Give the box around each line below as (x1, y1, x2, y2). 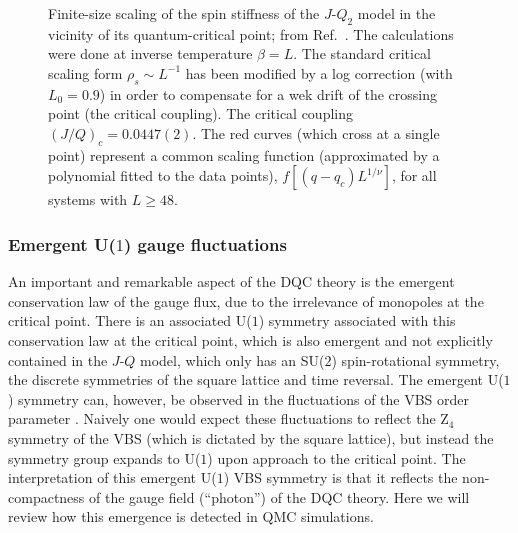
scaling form (48, 62, 123, 83)
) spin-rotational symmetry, (331, 349, 500, 370)
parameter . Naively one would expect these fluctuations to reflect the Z (8, 408, 449, 429)
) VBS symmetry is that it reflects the (223, 467, 458, 488)
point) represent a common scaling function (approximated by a (48, 144, 440, 165)
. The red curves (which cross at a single (192, 122, 440, 143)
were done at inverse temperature (48, 43, 253, 64)
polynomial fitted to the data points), (48, 165, 278, 186)
